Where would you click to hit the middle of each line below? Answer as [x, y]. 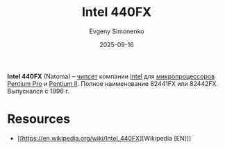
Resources [39, 119]
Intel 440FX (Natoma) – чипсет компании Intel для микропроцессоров [111, 76]
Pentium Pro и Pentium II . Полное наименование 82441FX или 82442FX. [113, 83]
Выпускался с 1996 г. [39, 91]
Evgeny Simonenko [117, 31]
